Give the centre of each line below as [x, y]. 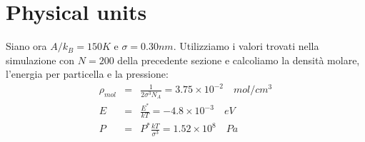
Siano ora [26, 46]
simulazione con [40, 60]
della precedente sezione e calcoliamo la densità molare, [239, 60]
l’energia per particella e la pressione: [87, 74]
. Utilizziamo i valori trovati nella [246, 46]
